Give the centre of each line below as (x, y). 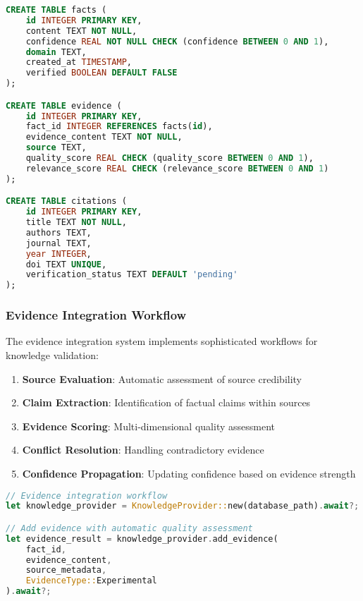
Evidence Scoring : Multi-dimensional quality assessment (148, 426)
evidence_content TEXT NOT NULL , (104, 137)
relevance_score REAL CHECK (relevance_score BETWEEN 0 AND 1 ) (177, 168)
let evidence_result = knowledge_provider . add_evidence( (142, 539)
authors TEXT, (59, 232)
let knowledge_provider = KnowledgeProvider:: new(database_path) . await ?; (183, 506)
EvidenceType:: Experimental (91, 581)
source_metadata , (66, 570)
